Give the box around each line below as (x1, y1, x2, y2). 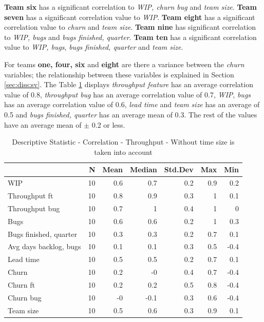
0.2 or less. (91, 119, 125, 130)
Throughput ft (8, 190, 53, 200)
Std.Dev (164, 164, 194, 175)
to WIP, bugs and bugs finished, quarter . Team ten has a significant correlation (4, 31, 257, 42)
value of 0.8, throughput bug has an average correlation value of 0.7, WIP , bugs (4, 89, 251, 99)
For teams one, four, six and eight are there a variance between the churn (4, 58, 244, 69)
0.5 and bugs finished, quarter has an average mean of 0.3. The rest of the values (4, 109, 257, 119)
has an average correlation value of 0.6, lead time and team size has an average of (4, 99, 260, 110)
